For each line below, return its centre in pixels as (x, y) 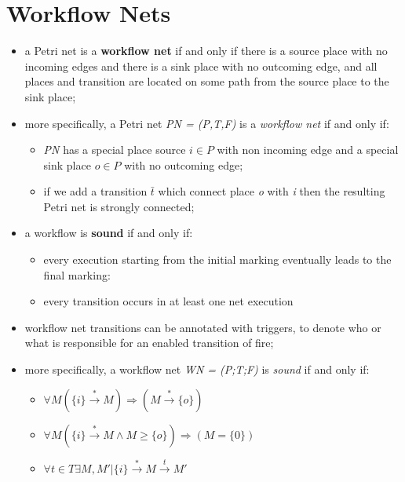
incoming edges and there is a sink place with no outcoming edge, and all (201, 66)
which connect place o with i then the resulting (272, 191)
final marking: (77, 274)
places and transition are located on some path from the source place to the (207, 81)
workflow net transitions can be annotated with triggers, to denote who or (203, 327)
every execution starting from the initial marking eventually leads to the (217, 259)
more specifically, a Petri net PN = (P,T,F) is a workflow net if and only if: (207, 123)
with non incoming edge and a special (308, 150)
